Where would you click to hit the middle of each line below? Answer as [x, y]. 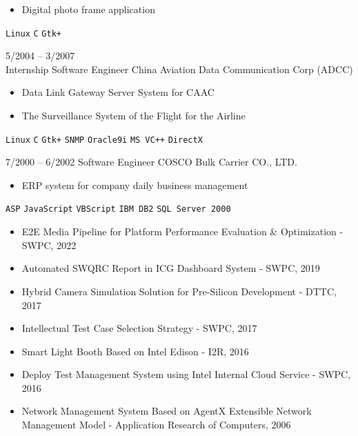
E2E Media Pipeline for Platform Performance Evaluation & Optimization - [182, 231]
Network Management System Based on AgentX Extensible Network [167, 411]
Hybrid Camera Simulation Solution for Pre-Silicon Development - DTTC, [179, 291]
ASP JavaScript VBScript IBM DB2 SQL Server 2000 [118, 209]
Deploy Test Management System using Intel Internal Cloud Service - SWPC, [186, 374]
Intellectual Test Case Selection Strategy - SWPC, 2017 [139, 328]
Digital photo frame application [88, 9]
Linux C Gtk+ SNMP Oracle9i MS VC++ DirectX [104, 140]
